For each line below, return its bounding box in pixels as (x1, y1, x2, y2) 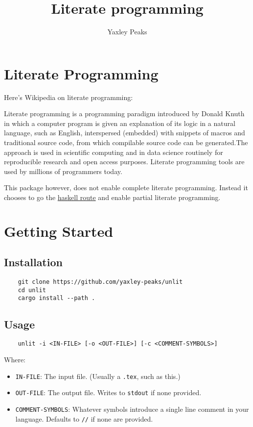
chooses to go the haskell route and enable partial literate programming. (4, 192, 221, 202)
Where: (4, 354, 25, 364)
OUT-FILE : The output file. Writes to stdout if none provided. (15, 387, 202, 398)
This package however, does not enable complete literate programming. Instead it (4, 182, 248, 193)
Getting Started (4, 221, 114, 241)
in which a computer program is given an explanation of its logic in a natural (4, 118, 235, 128)
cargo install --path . (18, 295, 95, 302)
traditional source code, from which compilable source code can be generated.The (4, 137, 248, 148)
